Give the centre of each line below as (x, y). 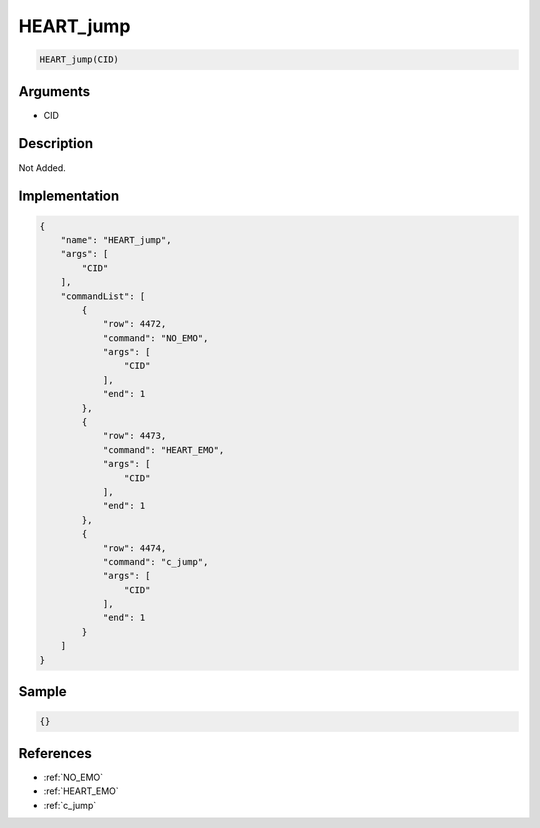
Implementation (69, 196)
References (55, 753)
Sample (42, 691)
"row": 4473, (134, 436)
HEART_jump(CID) (79, 59)
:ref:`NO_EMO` (73, 777)
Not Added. (42, 167)
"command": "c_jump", (155, 561)
